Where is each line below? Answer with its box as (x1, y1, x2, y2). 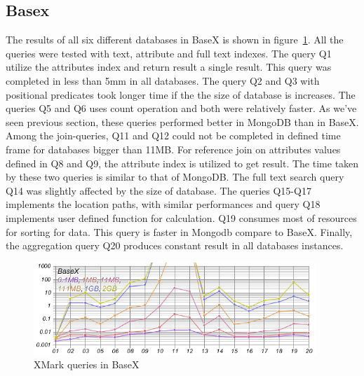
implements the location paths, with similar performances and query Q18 (6, 197, 321, 211)
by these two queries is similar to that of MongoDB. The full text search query (6, 169, 344, 184)
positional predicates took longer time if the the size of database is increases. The (6, 87, 356, 102)
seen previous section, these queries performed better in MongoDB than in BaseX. (6, 114, 359, 129)
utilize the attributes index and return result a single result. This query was (6, 60, 332, 74)
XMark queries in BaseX (34, 357, 140, 372)
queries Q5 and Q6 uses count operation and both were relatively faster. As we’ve (6, 101, 357, 116)
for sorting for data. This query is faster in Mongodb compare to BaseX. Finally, (6, 224, 353, 239)
